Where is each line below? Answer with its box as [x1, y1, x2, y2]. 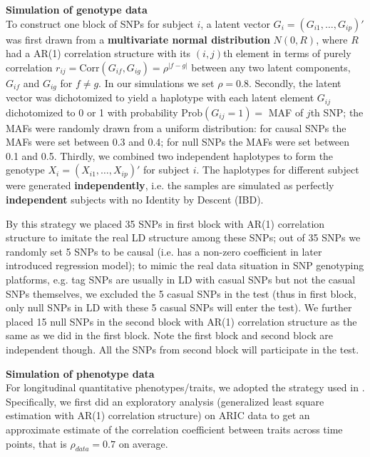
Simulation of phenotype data [6, 366, 155, 381]
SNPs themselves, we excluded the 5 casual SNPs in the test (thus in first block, [6, 286, 356, 301]
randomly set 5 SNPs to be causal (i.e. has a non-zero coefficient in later [6, 243, 322, 258]
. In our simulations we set [98, 75, 215, 90]
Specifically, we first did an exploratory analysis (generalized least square [6, 393, 324, 408]
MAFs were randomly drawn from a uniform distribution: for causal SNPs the [6, 120, 346, 135]
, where [316, 31, 348, 46]
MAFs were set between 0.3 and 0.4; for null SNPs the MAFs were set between [6, 134, 350, 149]
